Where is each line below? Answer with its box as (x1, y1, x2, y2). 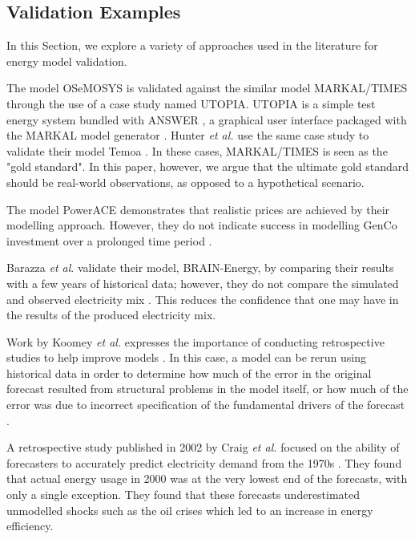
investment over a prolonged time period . (6, 232, 212, 249)
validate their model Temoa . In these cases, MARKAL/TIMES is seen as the (6, 142, 388, 159)
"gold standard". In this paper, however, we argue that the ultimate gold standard (6, 158, 409, 175)
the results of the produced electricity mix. (6, 306, 216, 323)
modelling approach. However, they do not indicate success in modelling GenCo (6, 217, 397, 233)
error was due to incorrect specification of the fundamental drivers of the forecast (6, 396, 405, 413)
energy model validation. (6, 52, 127, 69)
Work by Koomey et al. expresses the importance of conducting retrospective (6, 333, 385, 350)
